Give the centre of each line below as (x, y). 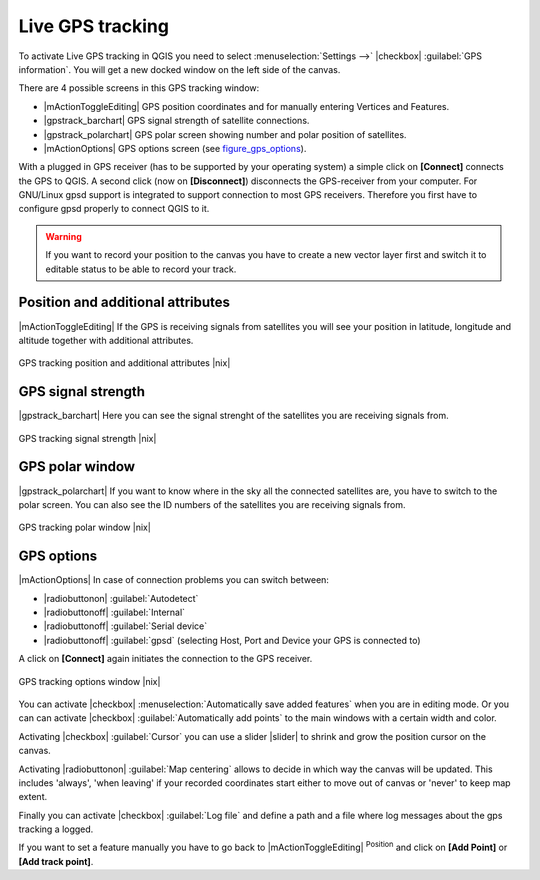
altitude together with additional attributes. (106, 340)
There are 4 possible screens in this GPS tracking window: (139, 88)
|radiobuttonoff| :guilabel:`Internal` (114, 612)
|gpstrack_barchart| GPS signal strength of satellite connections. (176, 121)
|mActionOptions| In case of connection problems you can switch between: (174, 580)
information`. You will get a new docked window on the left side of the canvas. (179, 69)
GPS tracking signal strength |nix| (87, 438)
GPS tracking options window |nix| (89, 681)
